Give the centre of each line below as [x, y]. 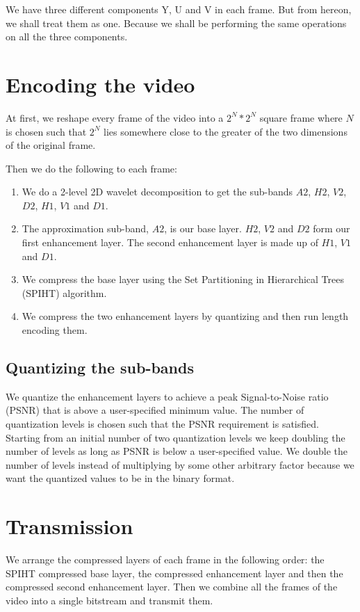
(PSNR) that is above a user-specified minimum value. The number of [155, 410]
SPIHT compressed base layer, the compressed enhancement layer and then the [174, 573]
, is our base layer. [203, 228]
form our [332, 228]
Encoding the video [100, 84]
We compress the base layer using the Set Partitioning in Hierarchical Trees [183, 279]
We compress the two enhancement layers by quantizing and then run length [185, 316]
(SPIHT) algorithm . [64, 292]
